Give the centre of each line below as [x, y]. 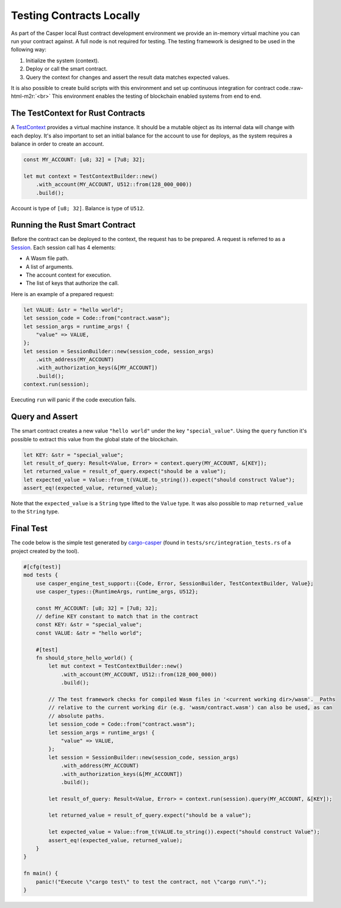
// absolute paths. [76, 716]
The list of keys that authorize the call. [72, 283]
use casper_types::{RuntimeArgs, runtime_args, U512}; [117, 591]
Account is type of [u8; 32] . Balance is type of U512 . [78, 208]
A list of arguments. [50, 267]
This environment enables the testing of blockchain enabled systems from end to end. [157, 96]
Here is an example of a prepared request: [62, 294]
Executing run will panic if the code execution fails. [73, 400]
